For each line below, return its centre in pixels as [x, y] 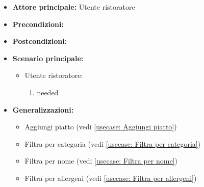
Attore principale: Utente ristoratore [74, 7]
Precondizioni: [38, 24]
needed [48, 92]
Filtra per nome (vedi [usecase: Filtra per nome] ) [101, 161]
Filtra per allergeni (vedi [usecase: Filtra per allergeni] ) [111, 178]
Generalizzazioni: [43, 109]
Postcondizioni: [40, 41]
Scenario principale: [48, 58]
